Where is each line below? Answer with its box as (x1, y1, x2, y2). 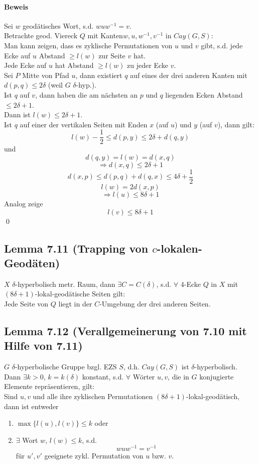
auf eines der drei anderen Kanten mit (130, 69, 247, 80)
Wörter (133, 371, 155, 381)
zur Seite (98, 50, 125, 60)
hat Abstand (55, 60, 94, 70)
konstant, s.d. (82, 371, 124, 381)
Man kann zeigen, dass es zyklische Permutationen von (4, 40, 173, 50)
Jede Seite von (4, 298, 49, 309)
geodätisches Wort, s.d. (23, 20, 94, 31)
